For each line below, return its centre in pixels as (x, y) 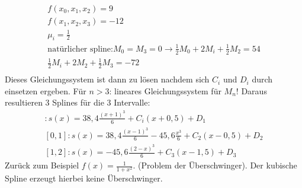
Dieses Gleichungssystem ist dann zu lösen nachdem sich (107, 79)
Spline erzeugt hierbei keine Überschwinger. (84, 178)
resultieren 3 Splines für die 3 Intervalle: (78, 102)
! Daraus (251, 90)
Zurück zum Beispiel (42, 165)
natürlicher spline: (80, 49)
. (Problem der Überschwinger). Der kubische (215, 165)
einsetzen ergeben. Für (46, 90)
